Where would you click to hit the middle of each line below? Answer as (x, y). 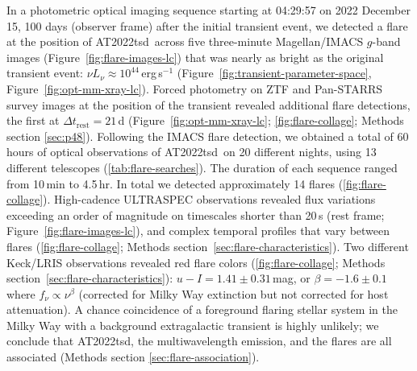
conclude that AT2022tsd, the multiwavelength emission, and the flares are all (199, 341)
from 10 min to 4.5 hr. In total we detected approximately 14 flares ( (175, 183)
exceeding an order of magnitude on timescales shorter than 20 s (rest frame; (196, 214)
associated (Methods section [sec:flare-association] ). (133, 357)
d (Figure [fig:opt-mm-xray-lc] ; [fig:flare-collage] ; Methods (261, 120)
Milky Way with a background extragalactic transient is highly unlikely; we (193, 325)
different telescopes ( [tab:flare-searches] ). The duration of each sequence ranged (202, 167)
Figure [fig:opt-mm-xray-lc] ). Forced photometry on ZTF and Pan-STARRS (195, 88)
